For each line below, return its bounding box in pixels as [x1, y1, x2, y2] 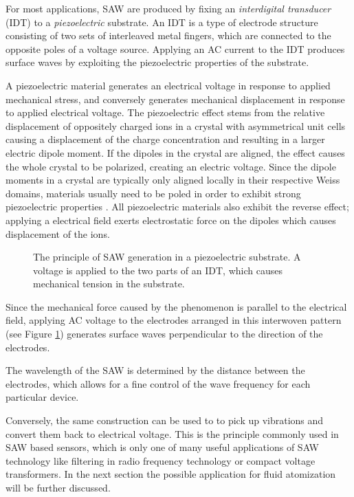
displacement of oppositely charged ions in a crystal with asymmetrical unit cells [5, 118, 346, 133]
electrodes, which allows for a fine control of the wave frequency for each [5, 376, 311, 390]
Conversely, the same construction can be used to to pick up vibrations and [5, 413, 324, 428]
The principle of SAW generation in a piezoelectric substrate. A [33, 250, 301, 264]
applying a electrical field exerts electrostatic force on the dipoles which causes [5, 212, 336, 227]
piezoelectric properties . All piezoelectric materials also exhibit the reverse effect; [5, 199, 349, 214]
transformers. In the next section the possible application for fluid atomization [5, 467, 336, 481]
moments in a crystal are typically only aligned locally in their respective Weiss [5, 173, 340, 187]
